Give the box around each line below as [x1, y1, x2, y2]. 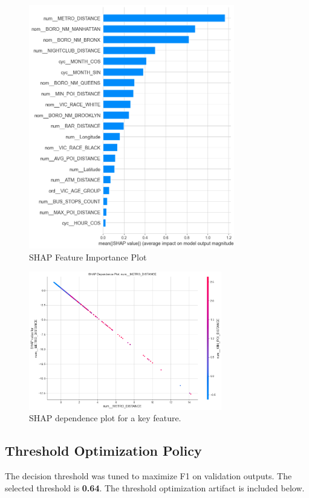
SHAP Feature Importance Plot [29, 250, 147, 263]
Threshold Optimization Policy [5, 441, 202, 460]
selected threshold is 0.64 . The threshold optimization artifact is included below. [5, 481, 305, 494]
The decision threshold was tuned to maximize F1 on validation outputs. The [5, 469, 292, 482]
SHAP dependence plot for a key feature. [29, 412, 181, 424]
